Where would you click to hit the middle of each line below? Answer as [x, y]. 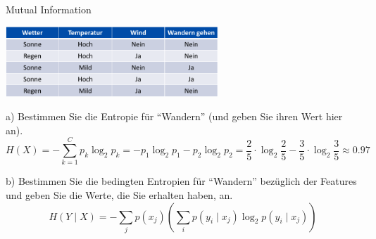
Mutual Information [49, 9]
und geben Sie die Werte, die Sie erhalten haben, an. [119, 195]
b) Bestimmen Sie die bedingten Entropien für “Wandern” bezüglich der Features [181, 181]
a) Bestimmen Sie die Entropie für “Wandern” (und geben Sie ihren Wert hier [174, 116]
